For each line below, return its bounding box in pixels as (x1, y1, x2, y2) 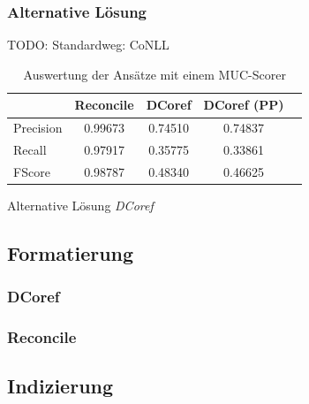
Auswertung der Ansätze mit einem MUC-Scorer (23, 65, 286, 83)
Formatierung (7, 240, 134, 267)
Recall (13, 141, 47, 159)
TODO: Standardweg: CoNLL (7, 35, 170, 54)
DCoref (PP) (203, 95, 284, 114)
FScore (13, 162, 50, 180)
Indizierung (7, 372, 114, 400)
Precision (13, 118, 63, 137)
